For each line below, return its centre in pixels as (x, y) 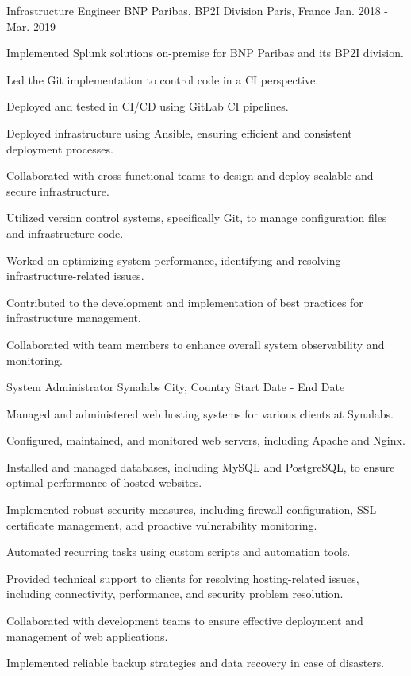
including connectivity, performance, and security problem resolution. (175, 594)
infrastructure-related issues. (75, 276)
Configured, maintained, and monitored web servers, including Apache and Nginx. (206, 440)
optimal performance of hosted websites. (104, 482)
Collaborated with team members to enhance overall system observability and (196, 344)
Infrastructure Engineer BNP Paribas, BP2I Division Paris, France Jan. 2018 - (197, 10)
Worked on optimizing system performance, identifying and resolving (174, 260)
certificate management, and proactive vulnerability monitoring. (162, 524)
